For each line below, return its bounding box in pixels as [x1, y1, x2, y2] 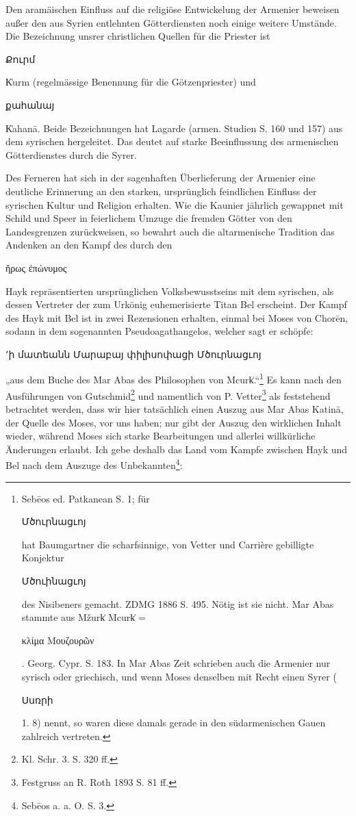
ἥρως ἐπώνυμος [5, 260, 67, 275]
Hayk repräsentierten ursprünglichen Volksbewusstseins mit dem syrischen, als [5, 283, 334, 298]
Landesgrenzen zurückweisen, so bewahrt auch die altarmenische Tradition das [5, 224, 335, 238]
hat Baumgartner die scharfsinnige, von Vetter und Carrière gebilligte [21, 537, 314, 551]
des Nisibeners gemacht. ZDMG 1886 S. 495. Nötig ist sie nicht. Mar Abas [21, 596, 334, 611]
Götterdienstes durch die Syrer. [5, 147, 137, 162]
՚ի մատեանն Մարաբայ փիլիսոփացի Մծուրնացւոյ [5, 346, 262, 361]
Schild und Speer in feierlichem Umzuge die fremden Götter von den [5, 211, 292, 225]
